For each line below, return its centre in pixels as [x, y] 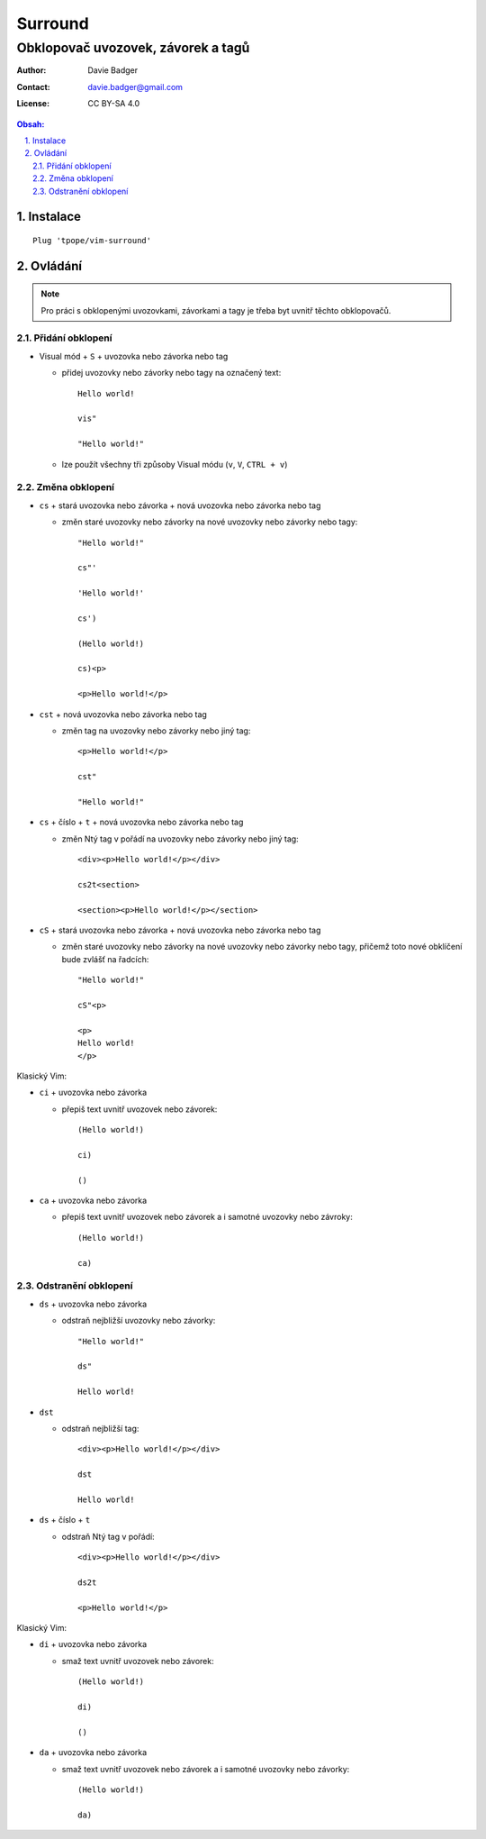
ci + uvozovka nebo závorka [93, 1092]
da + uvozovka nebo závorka [93, 1753]
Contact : [34, 86]
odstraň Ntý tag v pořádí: [108, 1536]
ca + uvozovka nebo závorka [93, 1201]
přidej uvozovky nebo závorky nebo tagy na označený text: [171, 373]
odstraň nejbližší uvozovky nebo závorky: [139, 1321]
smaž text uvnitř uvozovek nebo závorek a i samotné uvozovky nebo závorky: [206, 1769]
